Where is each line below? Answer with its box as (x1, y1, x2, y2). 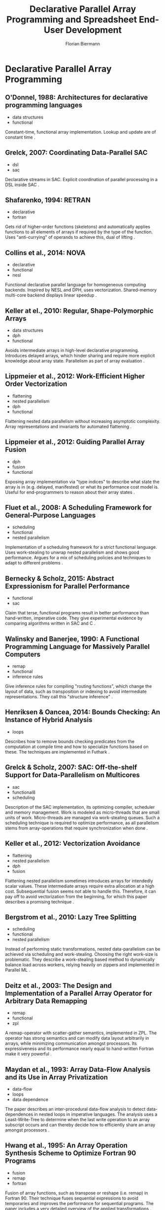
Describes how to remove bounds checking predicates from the (5, 738, 134, 744)
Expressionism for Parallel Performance (5, 582, 130, 590)
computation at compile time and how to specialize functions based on (5, 744, 149, 750)
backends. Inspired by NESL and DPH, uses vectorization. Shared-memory (5, 287, 157, 293)
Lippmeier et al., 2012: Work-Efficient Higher (5, 372, 145, 380)
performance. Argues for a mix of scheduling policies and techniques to (5, 555, 151, 561)
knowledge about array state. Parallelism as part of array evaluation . (5, 358, 145, 364)
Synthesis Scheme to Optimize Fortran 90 (5, 1149, 136, 1158)
